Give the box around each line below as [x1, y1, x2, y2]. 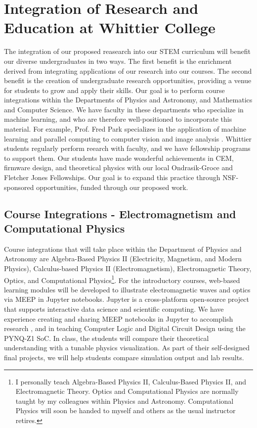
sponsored [4, 182, 34, 192]
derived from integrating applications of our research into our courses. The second [4, 65, 252, 76]
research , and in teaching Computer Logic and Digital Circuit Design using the [4, 323, 246, 333]
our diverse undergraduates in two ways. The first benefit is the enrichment [4, 55, 232, 66]
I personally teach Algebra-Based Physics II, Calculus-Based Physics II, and [15, 376, 246, 386]
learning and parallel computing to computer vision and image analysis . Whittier [4, 133, 252, 143]
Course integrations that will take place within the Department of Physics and [4, 243, 242, 254]
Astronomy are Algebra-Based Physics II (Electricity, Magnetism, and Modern [4, 253, 242, 264]
